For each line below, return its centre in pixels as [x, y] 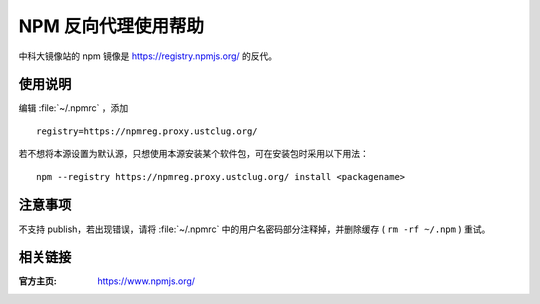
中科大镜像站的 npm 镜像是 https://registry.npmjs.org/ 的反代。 [148, 56]
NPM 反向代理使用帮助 [111, 26]
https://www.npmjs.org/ [146, 281]
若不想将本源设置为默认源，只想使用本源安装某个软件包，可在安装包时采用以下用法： [193, 154]
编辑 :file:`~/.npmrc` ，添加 [73, 108]
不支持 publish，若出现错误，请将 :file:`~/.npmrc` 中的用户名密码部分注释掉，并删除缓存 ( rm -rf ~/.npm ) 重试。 [254, 229]
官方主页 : [37, 281]
